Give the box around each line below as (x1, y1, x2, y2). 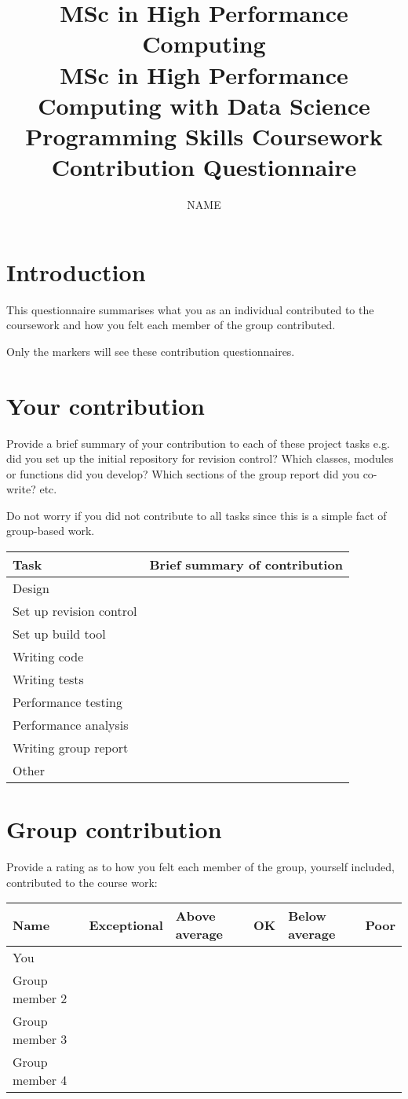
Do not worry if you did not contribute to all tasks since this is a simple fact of (6, 507, 387, 523)
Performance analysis (13, 716, 129, 734)
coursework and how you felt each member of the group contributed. (6, 317, 336, 333)
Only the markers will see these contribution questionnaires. (6, 343, 295, 359)
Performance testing (13, 693, 122, 712)
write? (6, 481, 36, 497)
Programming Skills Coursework (25, 119, 383, 152)
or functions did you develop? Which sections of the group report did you (6, 465, 359, 482)
